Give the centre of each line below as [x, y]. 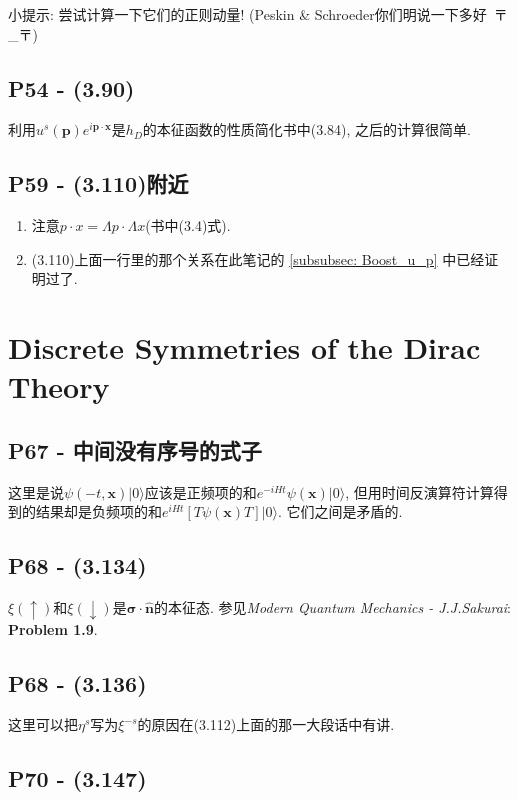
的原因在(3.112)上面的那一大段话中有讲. [266, 724]
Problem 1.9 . [53, 628]
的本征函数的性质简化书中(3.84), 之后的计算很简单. [307, 129]
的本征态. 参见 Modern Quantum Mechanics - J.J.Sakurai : [332, 607]
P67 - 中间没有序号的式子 [135, 449]
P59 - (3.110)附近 [98, 183]
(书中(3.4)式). [188, 225]
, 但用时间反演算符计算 [419, 491]
